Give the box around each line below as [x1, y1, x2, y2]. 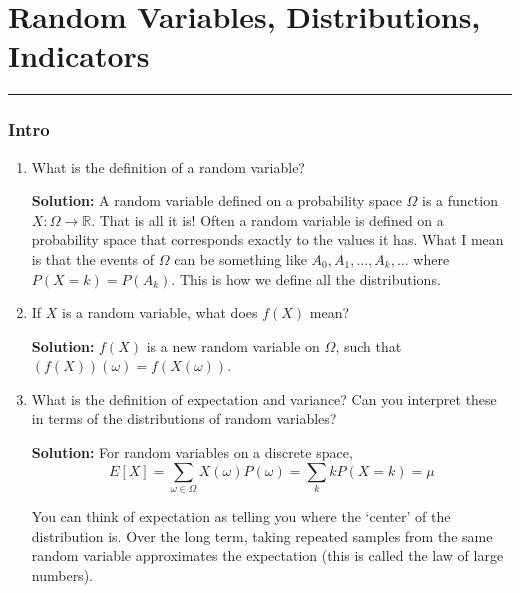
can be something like [174, 248, 307, 269]
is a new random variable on [146, 335, 320, 356]
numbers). [31, 564, 93, 585]
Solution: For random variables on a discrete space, [31, 442, 353, 463]
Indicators [8, 35, 150, 76]
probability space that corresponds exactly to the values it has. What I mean [31, 229, 504, 250]
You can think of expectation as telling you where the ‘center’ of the [31, 505, 451, 526]
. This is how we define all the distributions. [171, 268, 441, 289]
